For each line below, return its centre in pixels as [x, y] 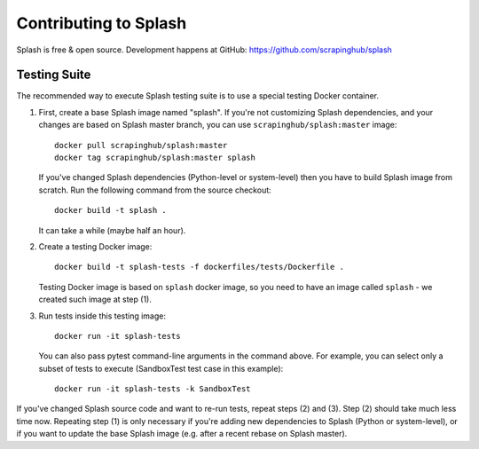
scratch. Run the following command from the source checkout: [155, 190]
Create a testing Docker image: [95, 246]
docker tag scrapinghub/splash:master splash [155, 158]
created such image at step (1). [95, 299]
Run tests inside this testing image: [102, 316]
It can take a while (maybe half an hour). [112, 230]
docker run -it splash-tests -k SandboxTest [153, 389]
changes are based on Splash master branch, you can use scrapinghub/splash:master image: [218, 125]
